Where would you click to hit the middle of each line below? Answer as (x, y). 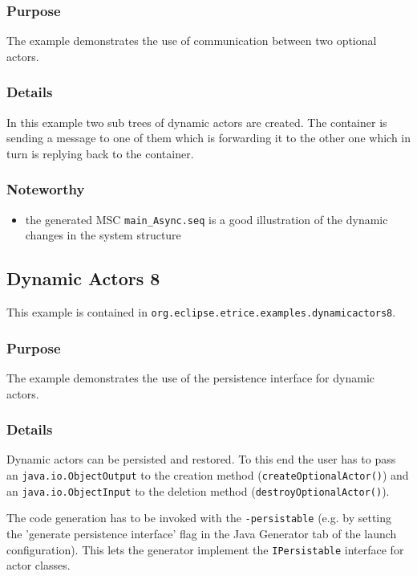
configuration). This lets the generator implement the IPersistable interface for (205, 549)
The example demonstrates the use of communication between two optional (192, 41)
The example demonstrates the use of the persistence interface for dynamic (190, 377)
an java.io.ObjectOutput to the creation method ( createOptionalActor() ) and (208, 474)
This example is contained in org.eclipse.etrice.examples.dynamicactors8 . (201, 312)
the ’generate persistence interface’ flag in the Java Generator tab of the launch (202, 533)
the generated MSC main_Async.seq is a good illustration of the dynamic (206, 219)
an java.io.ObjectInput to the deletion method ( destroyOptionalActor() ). (198, 490)
